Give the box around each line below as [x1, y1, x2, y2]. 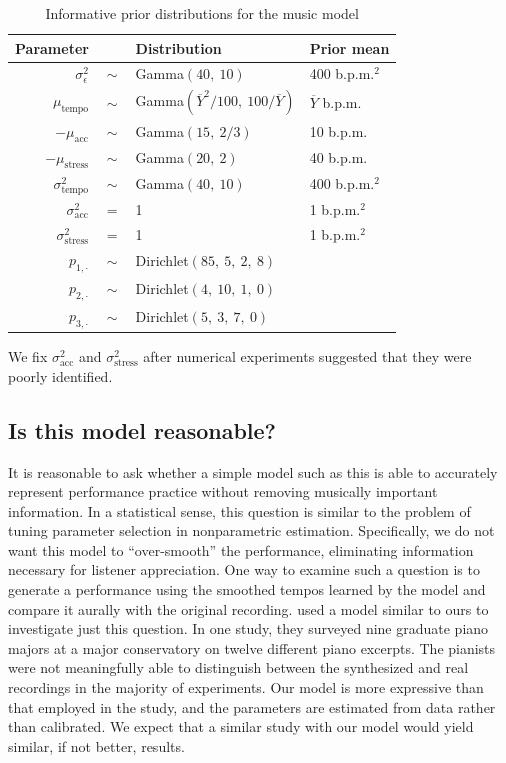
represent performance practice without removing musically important [8, 481, 438, 502]
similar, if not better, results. [8, 735, 185, 756]
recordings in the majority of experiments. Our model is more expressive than [8, 677, 484, 698]
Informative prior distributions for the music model [45, 3, 359, 23]
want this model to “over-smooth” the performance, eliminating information [8, 539, 474, 560]
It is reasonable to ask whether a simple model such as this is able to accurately [8, 461, 498, 482]
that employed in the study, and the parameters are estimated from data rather [8, 696, 496, 717]
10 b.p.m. [309, 121, 368, 142]
